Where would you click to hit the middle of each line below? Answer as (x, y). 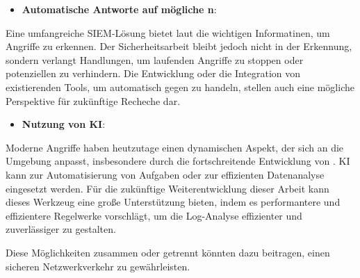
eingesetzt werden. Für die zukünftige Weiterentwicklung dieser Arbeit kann (167, 188)
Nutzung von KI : (64, 124)
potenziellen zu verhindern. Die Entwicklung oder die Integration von (153, 73)
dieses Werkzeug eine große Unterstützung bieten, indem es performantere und (173, 202)
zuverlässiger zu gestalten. (61, 229)
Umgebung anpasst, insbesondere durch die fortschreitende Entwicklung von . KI (178, 161)
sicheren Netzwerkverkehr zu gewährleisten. (98, 266)
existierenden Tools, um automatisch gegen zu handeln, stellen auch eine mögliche (180, 87)
